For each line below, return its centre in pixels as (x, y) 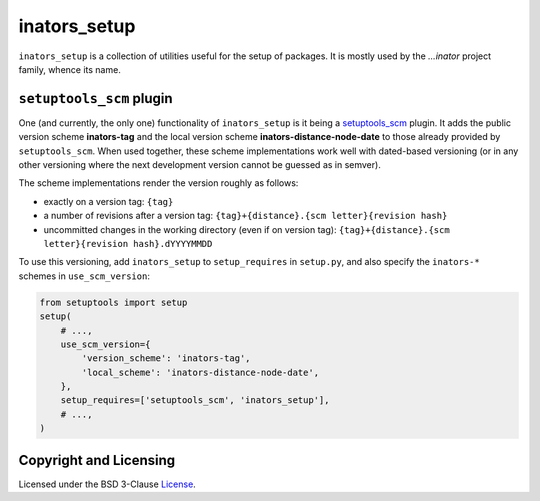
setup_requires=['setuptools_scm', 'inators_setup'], (195, 400)
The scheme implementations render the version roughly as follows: (158, 183)
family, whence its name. (70, 69)
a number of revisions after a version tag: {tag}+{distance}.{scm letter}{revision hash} (245, 216)
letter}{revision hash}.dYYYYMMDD (128, 243)
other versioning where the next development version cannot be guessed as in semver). (200, 165)
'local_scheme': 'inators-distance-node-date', (200, 372)
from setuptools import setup (113, 302)
